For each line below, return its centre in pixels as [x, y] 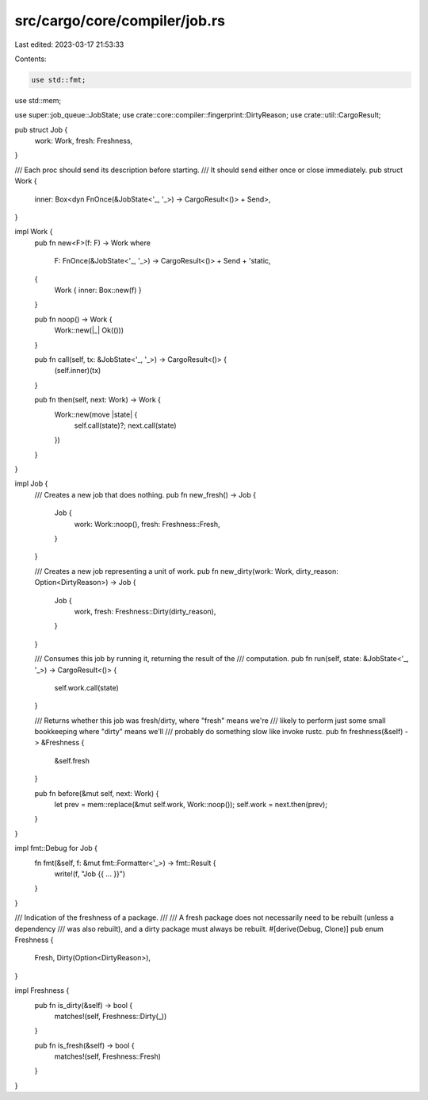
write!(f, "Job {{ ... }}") [90, 874]
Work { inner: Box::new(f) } [98, 290]
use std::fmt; [59, 80]
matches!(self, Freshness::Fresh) [108, 1056]
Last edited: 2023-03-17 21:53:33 [69, 44]
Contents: [31, 59]
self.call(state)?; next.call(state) [126, 425]
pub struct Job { [41, 129]
